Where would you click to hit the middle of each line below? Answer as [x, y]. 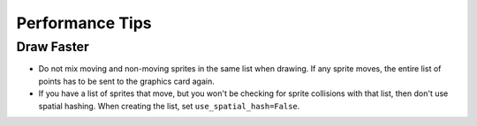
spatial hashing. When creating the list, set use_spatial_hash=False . [169, 106]
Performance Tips [84, 23]
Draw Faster [53, 47]
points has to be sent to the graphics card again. [127, 81]
